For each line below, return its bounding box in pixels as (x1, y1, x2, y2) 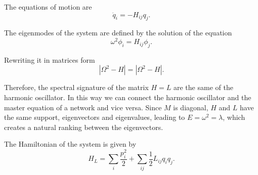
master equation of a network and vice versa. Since (4, 102, 162, 112)
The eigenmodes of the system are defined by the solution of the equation (4, 27, 232, 38)
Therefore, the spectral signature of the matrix (4, 82, 149, 93)
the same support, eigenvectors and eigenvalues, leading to (4, 112, 185, 122)
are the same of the (173, 82, 233, 93)
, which (223, 112, 245, 122)
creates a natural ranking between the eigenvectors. (4, 121, 163, 132)
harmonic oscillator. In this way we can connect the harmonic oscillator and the (4, 92, 251, 103)
